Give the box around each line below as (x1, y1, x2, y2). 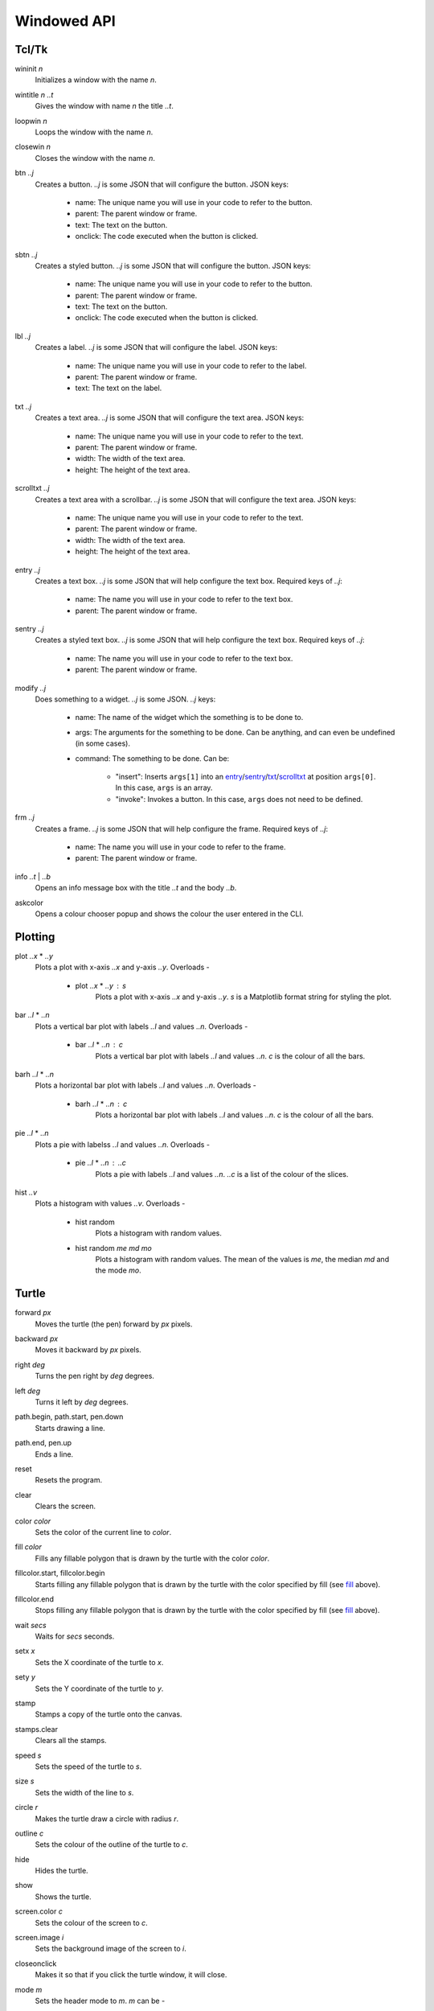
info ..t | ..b (14, 871, 51, 881)
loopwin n (14, 116, 47, 125)
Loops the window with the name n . (35, 127, 154, 137)
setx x (14, 1646, 35, 1656)
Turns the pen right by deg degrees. (35, 1372, 154, 1381)
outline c (14, 1828, 44, 1838)
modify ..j (14, 683, 47, 693)
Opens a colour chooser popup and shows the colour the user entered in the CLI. (35, 909, 304, 919)
